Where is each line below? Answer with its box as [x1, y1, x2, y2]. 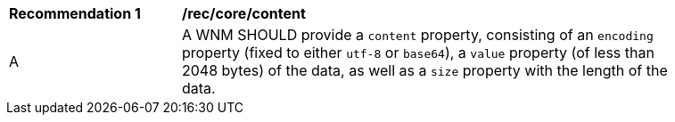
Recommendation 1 [9, 4, 141, 22]
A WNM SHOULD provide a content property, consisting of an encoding [182, 26, 654, 44]
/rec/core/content [182, 4, 306, 22]
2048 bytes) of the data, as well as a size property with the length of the [182, 61, 668, 79]
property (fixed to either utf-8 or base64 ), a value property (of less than [182, 44, 654, 61]
